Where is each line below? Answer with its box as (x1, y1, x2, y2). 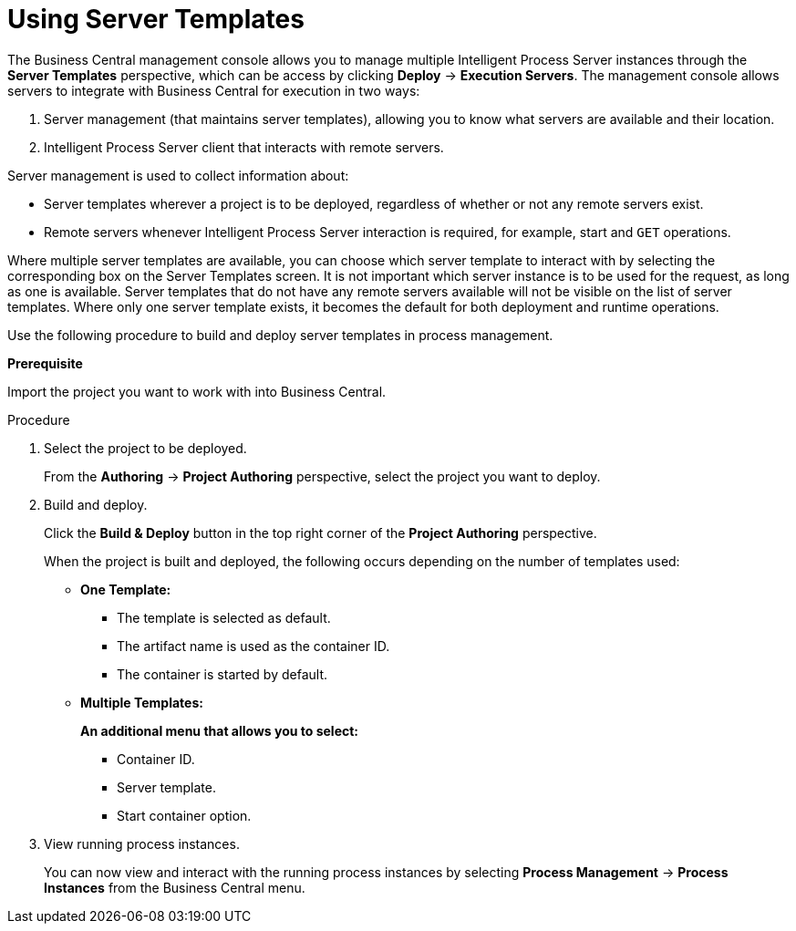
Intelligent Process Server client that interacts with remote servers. (44, 139, 444, 155)
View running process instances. (44, 835, 240, 852)
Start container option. (117, 807, 252, 823)
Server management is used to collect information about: (7, 167, 349, 183)
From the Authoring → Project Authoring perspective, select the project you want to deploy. (44, 468, 601, 484)
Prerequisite (7, 355, 83, 371)
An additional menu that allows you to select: (80, 722, 359, 739)
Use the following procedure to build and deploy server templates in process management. (7, 326, 553, 343)
